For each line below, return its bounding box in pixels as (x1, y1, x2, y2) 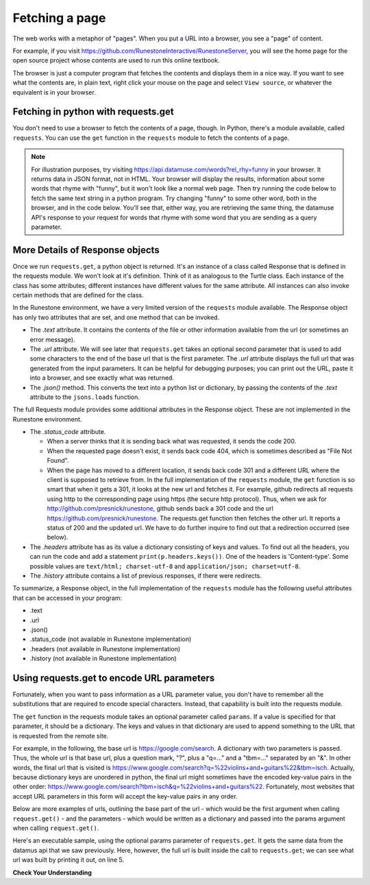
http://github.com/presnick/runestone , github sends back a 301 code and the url (47, 505, 273, 513)
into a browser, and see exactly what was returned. (29, 374, 175, 382)
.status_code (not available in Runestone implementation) (29, 635, 192, 644)
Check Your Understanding (12, 868, 92, 877)
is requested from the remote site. (12, 731, 109, 740)
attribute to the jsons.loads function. (29, 393, 140, 401)
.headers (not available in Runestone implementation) (29, 644, 181, 653)
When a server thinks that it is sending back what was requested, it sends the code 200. (47, 437, 297, 446)
